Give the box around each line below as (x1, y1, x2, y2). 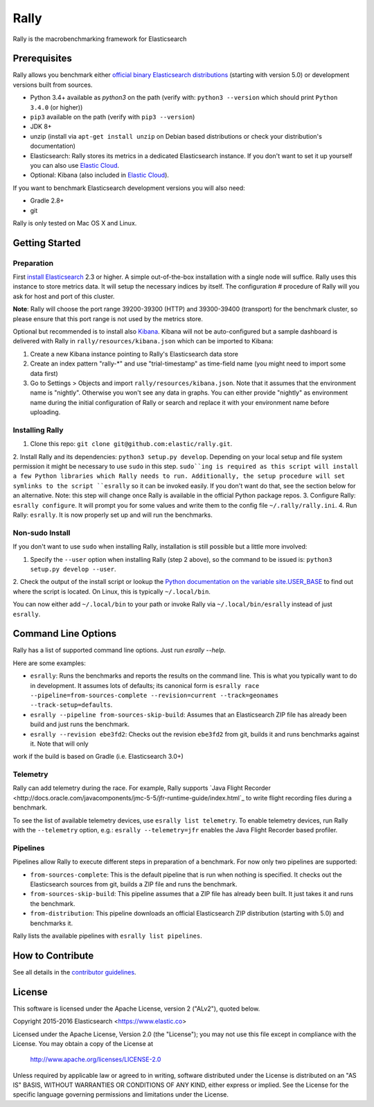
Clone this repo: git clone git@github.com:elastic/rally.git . (30, 440, 233, 448)
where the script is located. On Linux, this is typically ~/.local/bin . (12, 587, 211, 596)
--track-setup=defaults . (30, 701, 113, 709)
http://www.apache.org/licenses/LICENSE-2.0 (30, 1055, 161, 1064)
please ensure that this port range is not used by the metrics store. (12, 314, 204, 323)
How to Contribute (12, 950, 94, 961)
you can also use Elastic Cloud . (30, 161, 120, 169)
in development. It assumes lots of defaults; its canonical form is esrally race (30, 681, 260, 689)
